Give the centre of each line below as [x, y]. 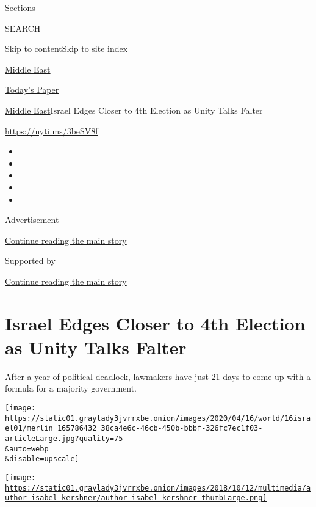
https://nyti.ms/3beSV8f [52, 130]
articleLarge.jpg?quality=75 [64, 438]
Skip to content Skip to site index [66, 49]
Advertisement [32, 220]
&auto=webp [27, 449]
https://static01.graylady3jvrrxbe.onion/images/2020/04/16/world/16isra [158, 418]
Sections [20, 7]
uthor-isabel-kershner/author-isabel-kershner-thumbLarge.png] [136, 498]
